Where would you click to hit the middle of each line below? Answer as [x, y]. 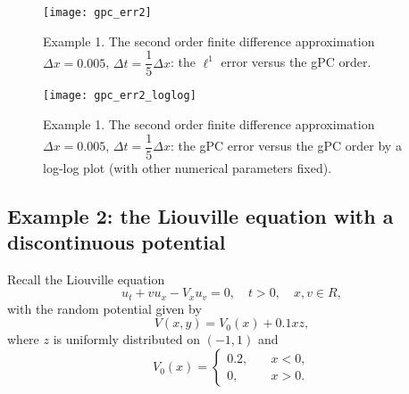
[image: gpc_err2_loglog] [120, 96]
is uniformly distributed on [127, 339]
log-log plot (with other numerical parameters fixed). [188, 167]
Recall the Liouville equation [86, 279]
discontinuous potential [117, 242]
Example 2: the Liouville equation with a [200, 215]
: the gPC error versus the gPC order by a [286, 146]
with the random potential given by [104, 308]
